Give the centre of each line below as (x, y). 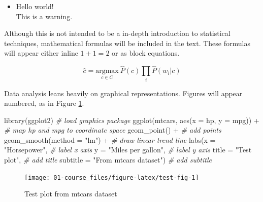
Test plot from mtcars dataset (71, 194)
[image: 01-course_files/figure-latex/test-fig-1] (112, 177)
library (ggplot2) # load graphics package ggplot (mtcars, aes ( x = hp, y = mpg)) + (132, 120)
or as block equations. (146, 53)
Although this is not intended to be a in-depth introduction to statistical (117, 33)
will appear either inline (41, 53)
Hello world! (35, 6)
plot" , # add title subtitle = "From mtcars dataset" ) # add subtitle (108, 160)
